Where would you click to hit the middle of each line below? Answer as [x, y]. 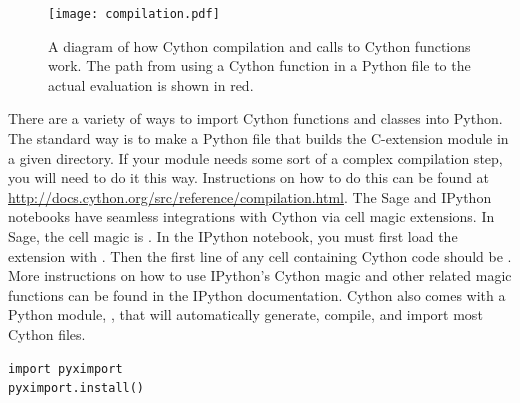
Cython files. [47, 333]
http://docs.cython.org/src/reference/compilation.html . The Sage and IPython [250, 196]
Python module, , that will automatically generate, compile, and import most [245, 314]
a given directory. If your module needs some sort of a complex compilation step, [255, 157]
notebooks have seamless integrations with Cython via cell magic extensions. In [251, 216]
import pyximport [65, 368]
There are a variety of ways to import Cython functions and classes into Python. [255, 118]
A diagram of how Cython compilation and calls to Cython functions [259, 45]
